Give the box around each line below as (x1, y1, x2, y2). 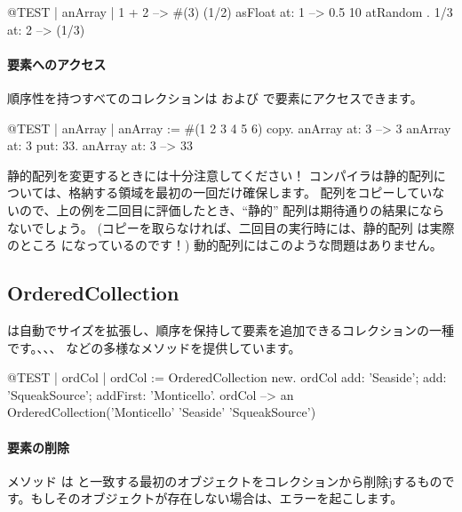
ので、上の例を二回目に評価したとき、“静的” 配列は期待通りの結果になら (19, 200, 445, 219)
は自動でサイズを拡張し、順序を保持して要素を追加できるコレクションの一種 (7, 320, 454, 339)
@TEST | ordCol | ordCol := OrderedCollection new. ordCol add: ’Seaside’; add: (7, 368, 447, 387)
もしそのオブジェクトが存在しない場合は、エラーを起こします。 (30, 489, 403, 508)
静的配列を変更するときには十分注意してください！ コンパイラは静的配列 (7, 165, 434, 184)
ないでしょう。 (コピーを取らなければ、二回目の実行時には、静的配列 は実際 (7, 218, 455, 236)
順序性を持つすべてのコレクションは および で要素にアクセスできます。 (7, 88, 423, 107)
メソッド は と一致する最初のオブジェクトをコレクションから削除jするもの (7, 471, 442, 490)
